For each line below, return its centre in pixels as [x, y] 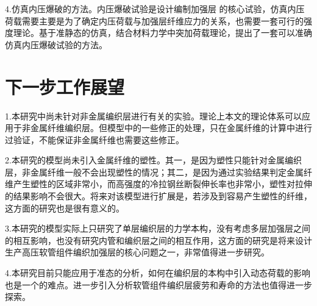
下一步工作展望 [65, 86]
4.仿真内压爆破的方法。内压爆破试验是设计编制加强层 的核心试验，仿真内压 [155, 9]
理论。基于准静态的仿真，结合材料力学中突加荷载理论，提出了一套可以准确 [162, 33]
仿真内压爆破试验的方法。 [56, 44]
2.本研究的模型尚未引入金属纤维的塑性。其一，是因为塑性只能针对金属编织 [153, 160]
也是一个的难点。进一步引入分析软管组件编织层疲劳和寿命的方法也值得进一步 [158, 284]
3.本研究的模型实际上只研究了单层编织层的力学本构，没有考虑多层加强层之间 [158, 228]
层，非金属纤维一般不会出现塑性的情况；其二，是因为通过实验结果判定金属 [154, 172]
